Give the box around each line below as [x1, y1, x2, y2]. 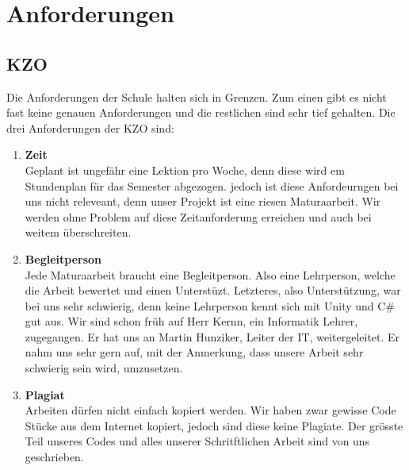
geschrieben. [25, 449, 84, 465]
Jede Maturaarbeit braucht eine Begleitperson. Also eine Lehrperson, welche [25, 266, 396, 283]
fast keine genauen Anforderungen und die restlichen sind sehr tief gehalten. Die [6, 104, 396, 121]
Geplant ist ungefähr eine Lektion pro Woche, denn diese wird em [25, 161, 345, 178]
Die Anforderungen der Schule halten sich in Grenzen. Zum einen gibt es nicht [6, 88, 387, 105]
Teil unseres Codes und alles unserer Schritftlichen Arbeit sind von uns [25, 433, 370, 449]
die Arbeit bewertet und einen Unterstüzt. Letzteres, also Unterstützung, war [25, 282, 401, 299]
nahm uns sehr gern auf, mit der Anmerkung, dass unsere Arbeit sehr [25, 344, 364, 360]
